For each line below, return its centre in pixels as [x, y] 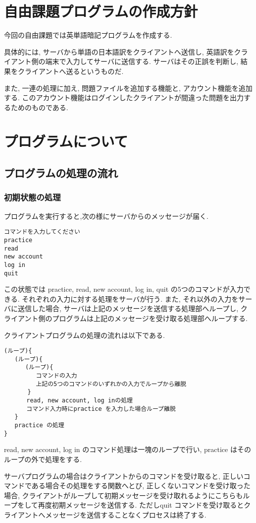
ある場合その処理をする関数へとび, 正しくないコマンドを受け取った [141, 486]
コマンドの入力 [56, 376]
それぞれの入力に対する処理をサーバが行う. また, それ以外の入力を [130, 298]
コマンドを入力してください [42, 232]
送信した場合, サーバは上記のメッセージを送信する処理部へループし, [128, 308]
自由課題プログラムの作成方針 [101, 11]
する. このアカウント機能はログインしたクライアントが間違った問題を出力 [124, 98]
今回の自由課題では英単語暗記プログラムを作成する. [88, 35]
